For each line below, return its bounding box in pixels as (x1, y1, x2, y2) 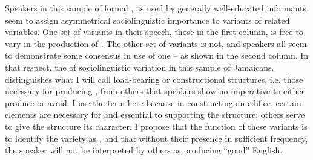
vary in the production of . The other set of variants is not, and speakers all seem (5, 37, 307, 50)
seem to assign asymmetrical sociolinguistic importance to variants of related (5, 13, 290, 26)
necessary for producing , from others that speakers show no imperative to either (5, 85, 305, 97)
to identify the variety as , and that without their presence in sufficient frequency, (5, 132, 308, 144)
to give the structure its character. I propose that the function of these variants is (5, 120, 308, 132)
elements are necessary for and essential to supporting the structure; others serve (5, 108, 305, 121)
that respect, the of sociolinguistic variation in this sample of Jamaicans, (5, 60, 274, 73)
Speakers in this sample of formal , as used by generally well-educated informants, (5, 2, 309, 14)
